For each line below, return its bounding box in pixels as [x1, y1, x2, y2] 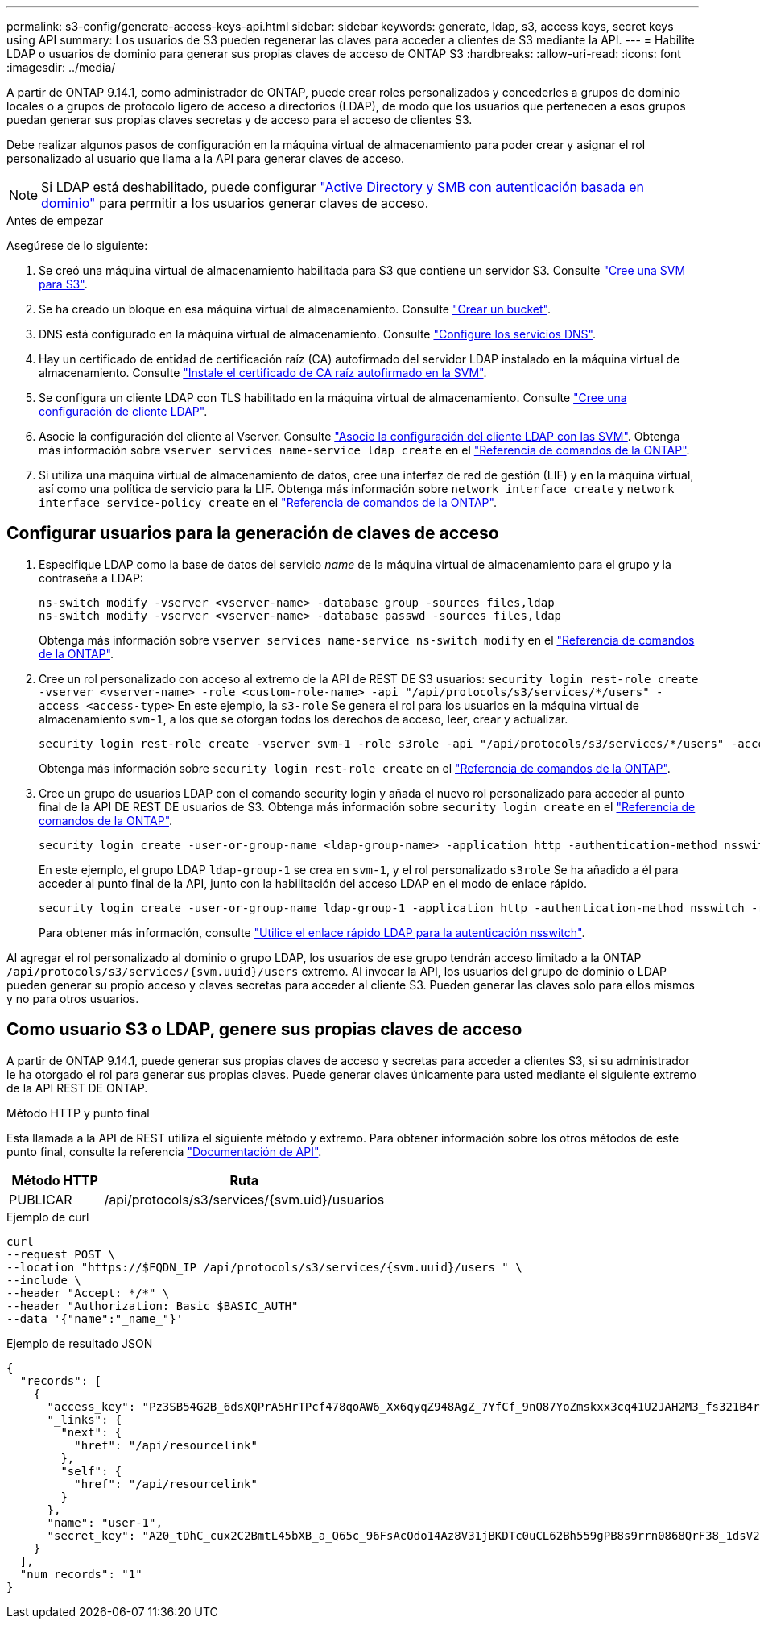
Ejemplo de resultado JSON [6, 1336, 153, 1350]
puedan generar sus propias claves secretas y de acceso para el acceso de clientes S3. [6, 113, 473, 126]
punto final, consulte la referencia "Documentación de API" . [6, 1144, 322, 1159]
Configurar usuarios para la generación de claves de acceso [6, 523, 499, 544]
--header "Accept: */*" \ [6, 1286, 170, 1300]
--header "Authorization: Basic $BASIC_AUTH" [6, 1299, 299, 1312]
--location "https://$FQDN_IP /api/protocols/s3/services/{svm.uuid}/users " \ [6, 1260, 522, 1274]
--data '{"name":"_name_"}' [6, 1312, 184, 1325]
